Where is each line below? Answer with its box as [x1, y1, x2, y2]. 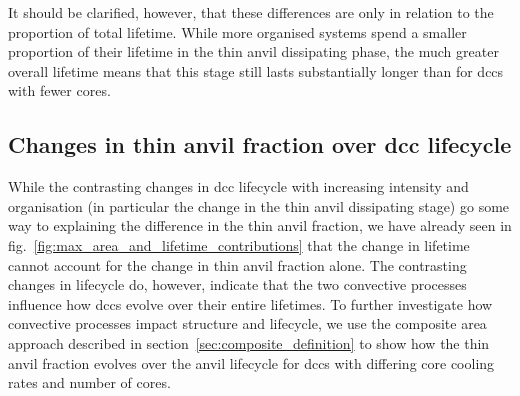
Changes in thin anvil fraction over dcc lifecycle [8, 129, 512, 160]
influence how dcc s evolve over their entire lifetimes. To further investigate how [8, 293, 493, 314]
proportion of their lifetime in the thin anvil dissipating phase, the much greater [8, 41, 499, 62]
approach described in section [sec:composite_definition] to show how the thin [8, 332, 490, 353]
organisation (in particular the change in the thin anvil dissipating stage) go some [8, 195, 510, 216]
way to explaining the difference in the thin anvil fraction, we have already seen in [8, 215, 512, 236]
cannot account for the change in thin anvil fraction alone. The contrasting [8, 254, 467, 275]
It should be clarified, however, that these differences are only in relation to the [8, 2, 494, 22]
